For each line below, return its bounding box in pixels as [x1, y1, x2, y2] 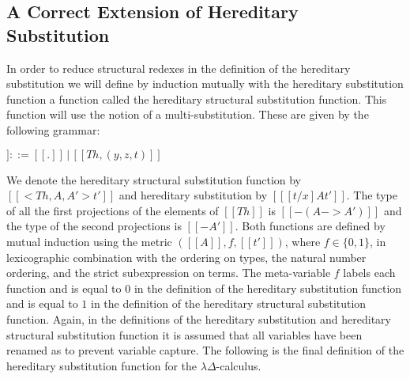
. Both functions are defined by [235, 218, 386, 234]
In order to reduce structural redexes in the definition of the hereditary [6, 59, 351, 76]
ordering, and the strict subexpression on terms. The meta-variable [6, 264, 331, 281]
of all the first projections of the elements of [6, 202, 219, 218]
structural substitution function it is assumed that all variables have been [6, 326, 363, 343]
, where [284, 233, 321, 249]
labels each [343, 264, 396, 281]
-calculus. [216, 357, 261, 373]
